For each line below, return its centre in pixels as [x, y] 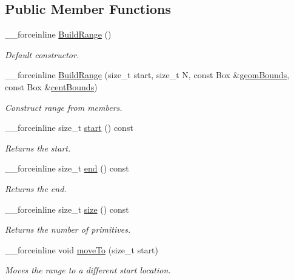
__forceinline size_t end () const [67, 168]
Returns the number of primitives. [68, 229]
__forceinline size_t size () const [67, 209]
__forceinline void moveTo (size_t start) [82, 249]
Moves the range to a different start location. [88, 270]
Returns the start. [38, 148]
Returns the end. [36, 188]
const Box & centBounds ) [51, 86]
